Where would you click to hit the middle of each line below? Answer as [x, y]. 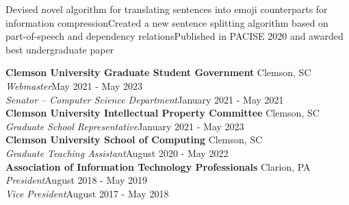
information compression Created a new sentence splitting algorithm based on [167, 22]
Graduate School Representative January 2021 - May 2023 [125, 126]
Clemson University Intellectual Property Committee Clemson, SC [163, 113]
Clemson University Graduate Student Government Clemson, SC [158, 72]
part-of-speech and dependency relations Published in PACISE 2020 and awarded [174, 36]
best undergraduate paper [60, 49]
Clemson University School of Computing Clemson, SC [134, 140]
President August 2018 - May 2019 [77, 180]
